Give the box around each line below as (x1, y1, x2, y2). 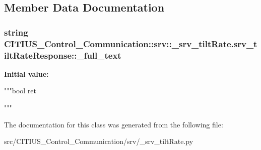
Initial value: (4, 68, 49, 79)
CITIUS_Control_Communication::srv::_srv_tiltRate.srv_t (4, 37, 257, 50)
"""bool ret (4, 85, 36, 96)
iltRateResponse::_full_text (4, 49, 121, 61)
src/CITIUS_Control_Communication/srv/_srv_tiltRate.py (4, 136, 193, 146)
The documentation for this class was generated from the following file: (4, 119, 223, 129)
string (4, 26, 28, 38)
